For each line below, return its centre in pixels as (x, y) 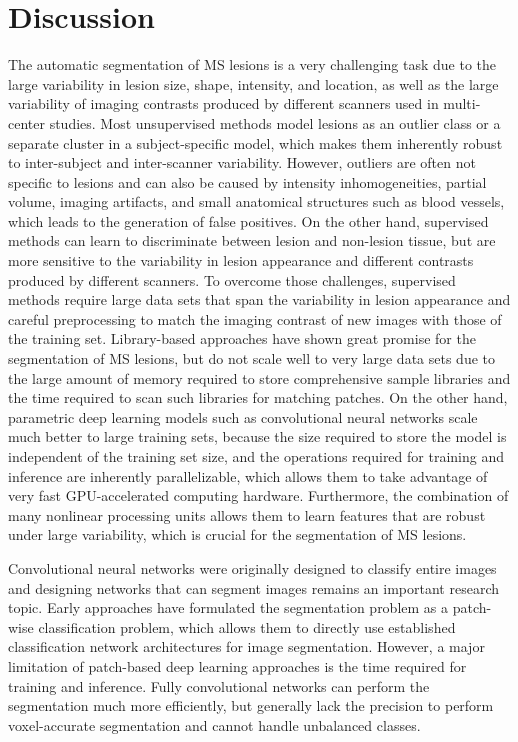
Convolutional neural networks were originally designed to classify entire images (252, 567)
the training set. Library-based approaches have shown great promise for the (242, 338)
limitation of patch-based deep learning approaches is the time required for (237, 665)
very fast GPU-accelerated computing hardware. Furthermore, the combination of (258, 495)
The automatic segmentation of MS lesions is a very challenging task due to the (252, 64)
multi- (462, 103)
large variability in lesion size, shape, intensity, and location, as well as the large (253, 83)
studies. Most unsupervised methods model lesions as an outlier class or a (275, 122)
